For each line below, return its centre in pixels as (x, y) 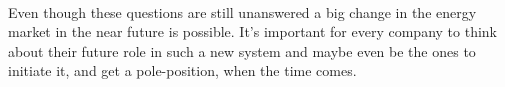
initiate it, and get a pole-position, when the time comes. (182, 70)
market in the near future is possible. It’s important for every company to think (253, 31)
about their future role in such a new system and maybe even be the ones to (242, 50)
